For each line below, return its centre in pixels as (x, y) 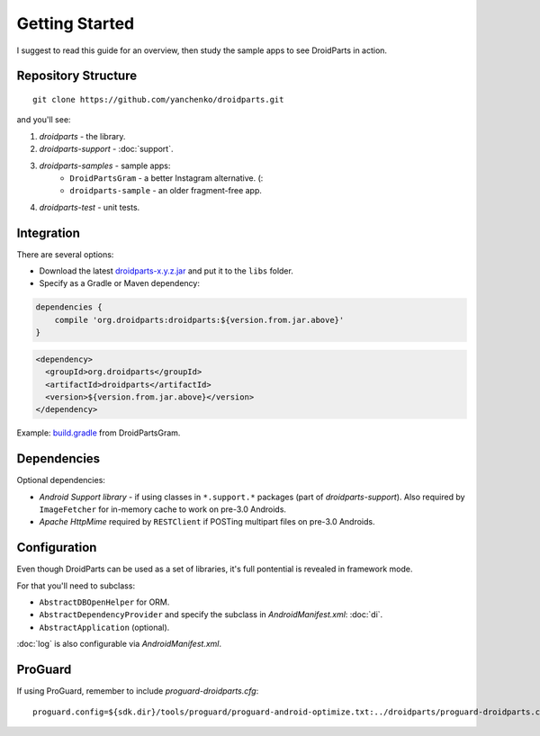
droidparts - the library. (82, 136)
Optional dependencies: (61, 480)
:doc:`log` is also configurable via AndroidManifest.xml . (119, 644)
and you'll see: (44, 120)
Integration (49, 233)
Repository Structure (77, 76)
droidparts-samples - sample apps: (105, 166)
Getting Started (76, 23)
